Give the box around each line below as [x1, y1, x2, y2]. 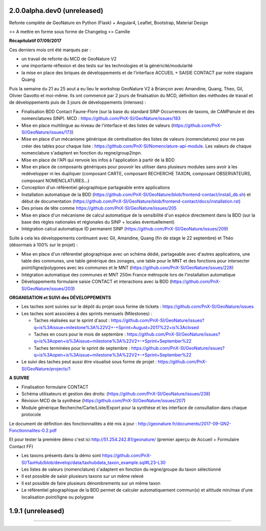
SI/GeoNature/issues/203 [21, 285, 73, 291]
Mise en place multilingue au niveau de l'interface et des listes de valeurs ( [21, 122, 173, 128]
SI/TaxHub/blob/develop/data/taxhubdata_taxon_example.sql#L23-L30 [21, 459, 166, 465]
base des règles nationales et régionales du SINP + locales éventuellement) [21, 219, 175, 225]
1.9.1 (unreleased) [9, 507, 65, 515]
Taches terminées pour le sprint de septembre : [33, 345, 131, 351]
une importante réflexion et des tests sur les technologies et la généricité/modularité [21, 63, 193, 69]
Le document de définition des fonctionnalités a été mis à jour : [9, 420, 137, 426]
